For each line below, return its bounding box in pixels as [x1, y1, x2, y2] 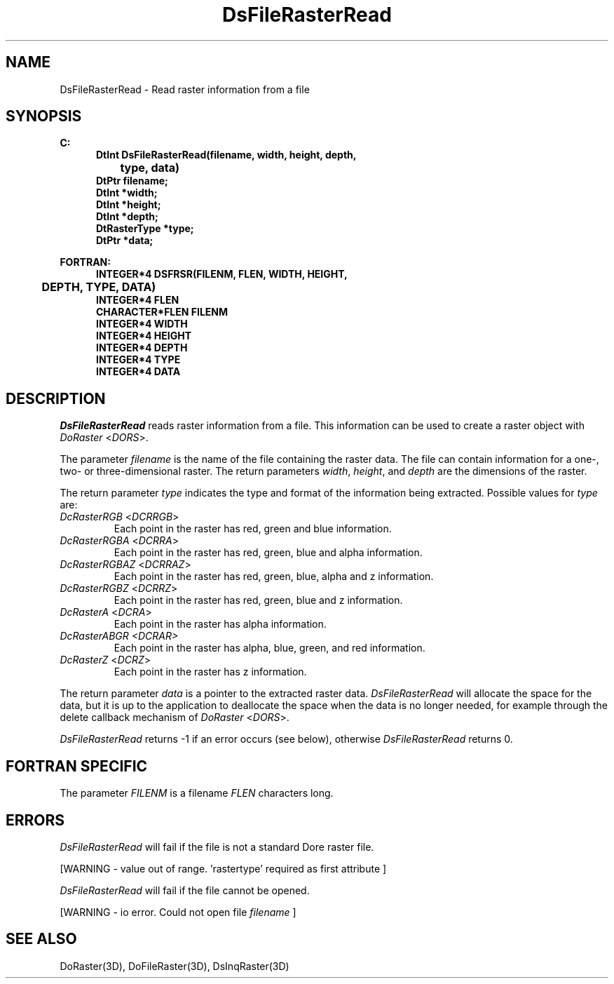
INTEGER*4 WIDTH [96, 318, 188, 330]
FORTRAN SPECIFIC [6, 757, 148, 775]
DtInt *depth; [96, 210, 158, 223]
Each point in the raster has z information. [114, 666, 307, 678]
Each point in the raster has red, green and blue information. [114, 523, 392, 535]
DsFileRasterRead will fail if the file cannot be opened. [60, 884, 310, 896]
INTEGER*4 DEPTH [96, 342, 188, 354]
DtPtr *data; [96, 234, 153, 247]
